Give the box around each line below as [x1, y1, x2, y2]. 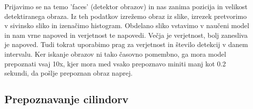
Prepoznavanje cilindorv [4, 92, 129, 107]
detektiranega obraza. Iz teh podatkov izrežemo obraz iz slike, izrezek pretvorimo [4, 11, 247, 21]
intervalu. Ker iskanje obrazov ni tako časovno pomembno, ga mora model [4, 48, 226, 59]
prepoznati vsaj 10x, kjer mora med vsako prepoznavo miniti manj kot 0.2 [4, 58, 226, 68]
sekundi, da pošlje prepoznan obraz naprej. [4, 68, 133, 78]
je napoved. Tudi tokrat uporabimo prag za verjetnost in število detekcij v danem [4, 39, 248, 49]
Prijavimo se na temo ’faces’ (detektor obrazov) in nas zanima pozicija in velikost [4, 1, 248, 11]
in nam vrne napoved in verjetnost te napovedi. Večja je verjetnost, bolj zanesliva [4, 30, 248, 40]
